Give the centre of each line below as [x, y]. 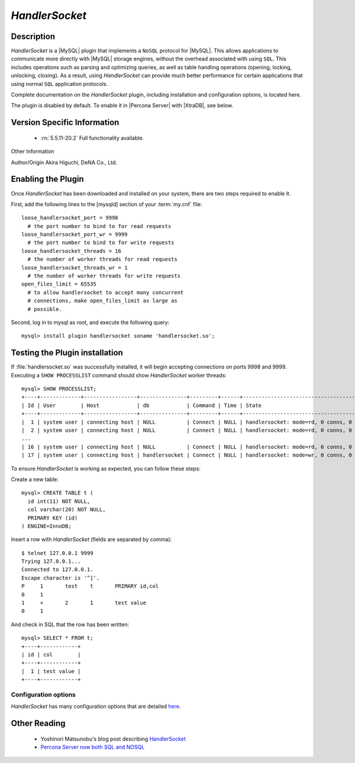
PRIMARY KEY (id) [53, 518]
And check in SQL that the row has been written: [70, 624]
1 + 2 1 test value [84, 603]
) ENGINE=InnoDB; [46, 526]
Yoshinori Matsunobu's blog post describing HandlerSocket [113, 739]
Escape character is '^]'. [61, 578]
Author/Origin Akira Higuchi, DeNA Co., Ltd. [64, 162]
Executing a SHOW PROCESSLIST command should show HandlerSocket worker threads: [119, 375]
